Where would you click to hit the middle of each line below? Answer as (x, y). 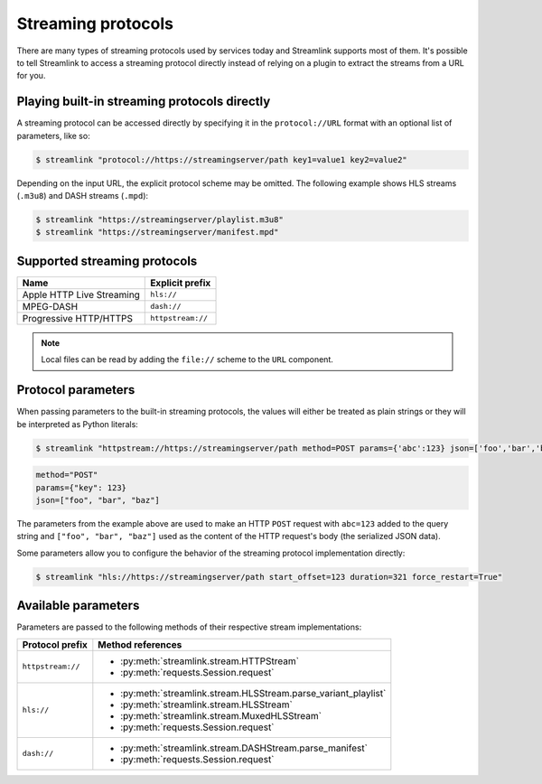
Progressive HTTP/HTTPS (78, 318)
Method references (140, 644)
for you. (31, 76)
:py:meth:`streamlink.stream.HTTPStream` (210, 661)
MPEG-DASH (50, 306)
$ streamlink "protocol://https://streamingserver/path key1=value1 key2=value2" (222, 159)
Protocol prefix (55, 644)
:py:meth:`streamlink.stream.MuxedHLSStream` (221, 715)
